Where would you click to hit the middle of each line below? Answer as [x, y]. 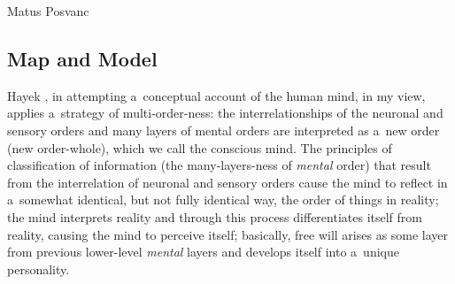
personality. [39, 269]
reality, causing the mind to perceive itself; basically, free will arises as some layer [228, 234]
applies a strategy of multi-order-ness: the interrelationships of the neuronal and [225, 113]
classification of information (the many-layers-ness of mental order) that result [219, 165]
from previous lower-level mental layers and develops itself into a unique [203, 252]
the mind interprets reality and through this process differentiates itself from [215, 216]
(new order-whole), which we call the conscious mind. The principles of [200, 147]
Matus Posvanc [48, 11]
